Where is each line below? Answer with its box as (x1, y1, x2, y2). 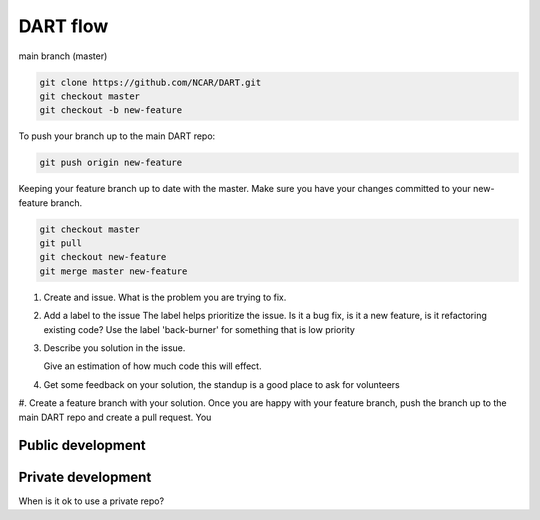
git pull (39, 238, 83, 249)
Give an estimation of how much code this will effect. (43, 360, 262, 372)
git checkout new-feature (39, 251, 167, 263)
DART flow (18, 15, 109, 37)
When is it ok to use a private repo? (18, 495, 165, 507)
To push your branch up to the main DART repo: (18, 130, 216, 142)
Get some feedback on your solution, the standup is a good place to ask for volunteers (43, 378, 400, 390)
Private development (18, 469, 152, 486)
